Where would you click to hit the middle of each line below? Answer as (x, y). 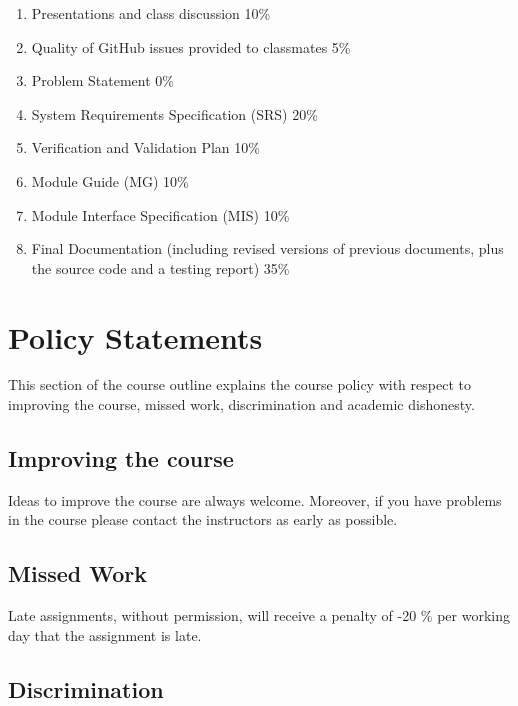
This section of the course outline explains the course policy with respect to (239, 384)
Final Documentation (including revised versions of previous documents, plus (267, 248)
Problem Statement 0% (102, 80)
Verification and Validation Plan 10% (145, 147)
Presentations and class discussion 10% (151, 13)
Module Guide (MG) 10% (110, 180)
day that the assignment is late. (105, 634)
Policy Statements (135, 336)
